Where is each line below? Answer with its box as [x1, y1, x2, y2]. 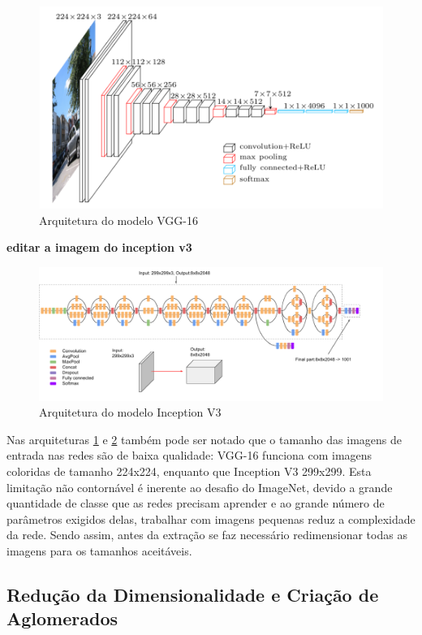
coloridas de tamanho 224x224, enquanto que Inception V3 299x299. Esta [6, 463, 372, 480]
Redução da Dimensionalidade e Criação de [6, 582, 379, 607]
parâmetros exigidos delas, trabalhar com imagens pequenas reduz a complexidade [6, 510, 416, 527]
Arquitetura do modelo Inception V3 [39, 404, 222, 421]
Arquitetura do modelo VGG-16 [39, 211, 198, 228]
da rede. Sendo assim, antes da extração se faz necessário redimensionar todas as [6, 526, 407, 543]
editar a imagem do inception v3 [6, 239, 192, 256]
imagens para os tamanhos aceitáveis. [6, 542, 192, 559]
